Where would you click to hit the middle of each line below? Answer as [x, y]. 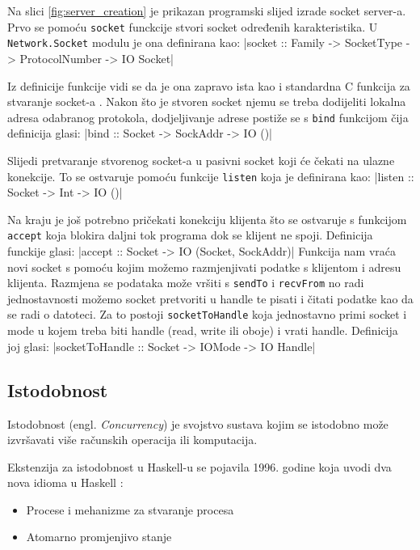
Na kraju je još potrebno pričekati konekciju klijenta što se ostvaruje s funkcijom [207, 219]
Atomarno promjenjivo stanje [99, 537]
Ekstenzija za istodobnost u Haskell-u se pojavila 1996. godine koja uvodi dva [199, 466]
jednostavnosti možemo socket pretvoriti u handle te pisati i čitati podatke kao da [210, 298]
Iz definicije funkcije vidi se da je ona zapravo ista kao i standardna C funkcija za [209, 85]
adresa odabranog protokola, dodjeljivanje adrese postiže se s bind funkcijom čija [208, 117]
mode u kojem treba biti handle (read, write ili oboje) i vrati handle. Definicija [203, 330]
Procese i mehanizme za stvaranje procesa [130, 509]
